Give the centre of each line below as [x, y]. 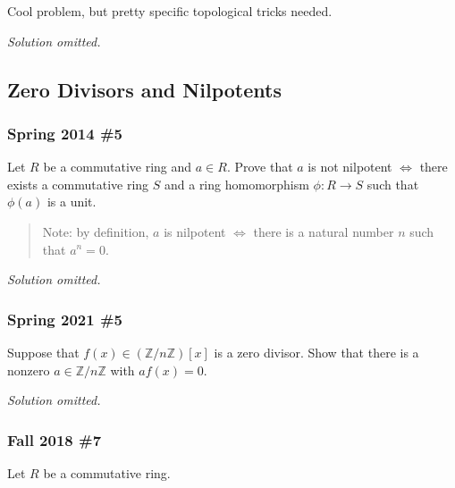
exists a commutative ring [78, 184]
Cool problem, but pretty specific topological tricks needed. [170, 11]
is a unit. [72, 202]
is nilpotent [195, 231]
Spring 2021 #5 [65, 319]
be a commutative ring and [118, 167]
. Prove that [260, 167]
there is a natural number [324, 231]
